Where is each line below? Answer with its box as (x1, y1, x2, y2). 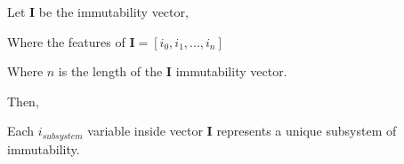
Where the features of (7, 32, 125, 51)
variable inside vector (87, 121, 203, 140)
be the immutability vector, (38, 3, 189, 20)
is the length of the (58, 62, 163, 81)
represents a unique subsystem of (216, 121, 397, 140)
